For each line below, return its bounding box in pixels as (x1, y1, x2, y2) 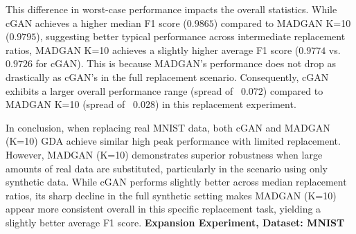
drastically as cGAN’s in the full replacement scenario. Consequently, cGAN (6, 69, 329, 84)
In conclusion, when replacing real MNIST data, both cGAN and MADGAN (6, 120, 330, 134)
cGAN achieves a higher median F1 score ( (6, 15, 187, 30)
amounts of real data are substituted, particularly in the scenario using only (6, 161, 328, 175)
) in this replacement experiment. (154, 97, 296, 111)
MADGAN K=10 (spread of (6, 97, 125, 111)
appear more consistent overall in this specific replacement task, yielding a (6, 201, 321, 216)
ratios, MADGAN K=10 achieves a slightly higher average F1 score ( (6, 42, 299, 57)
